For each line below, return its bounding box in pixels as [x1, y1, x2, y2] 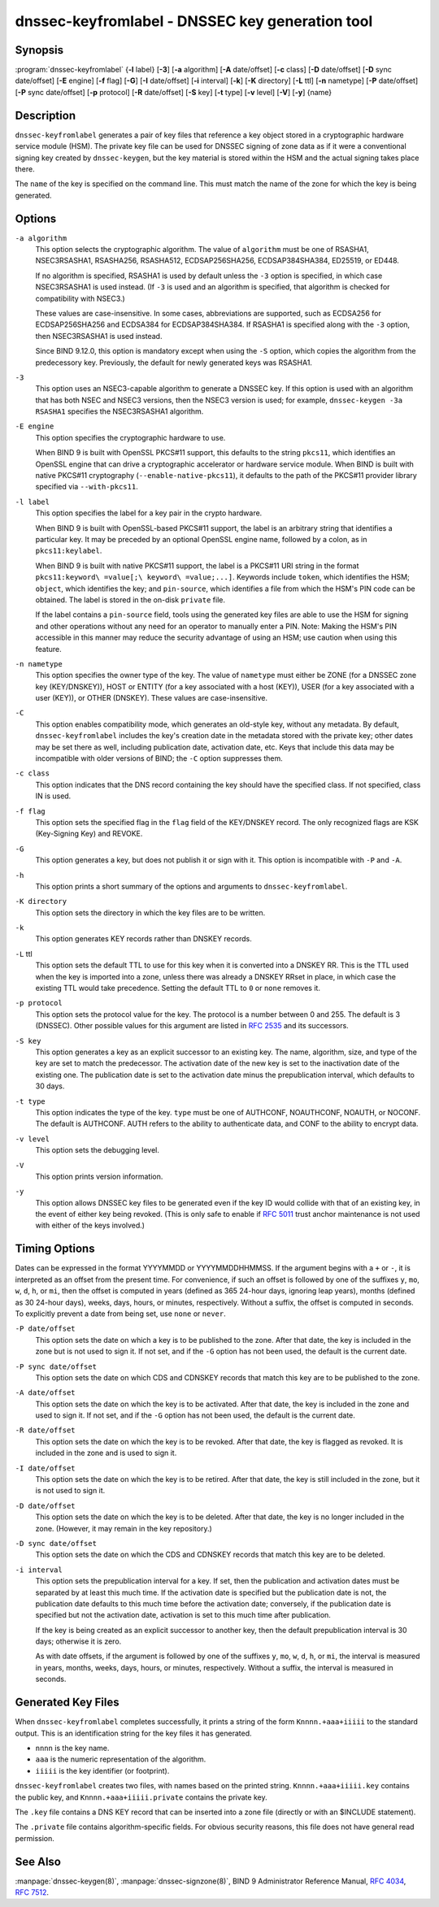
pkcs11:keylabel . [35, 545, 102, 556]
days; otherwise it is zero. [35, 1636, 122, 1646]
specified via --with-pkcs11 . [35, 482, 138, 492]
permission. [15, 1833, 54, 1843]
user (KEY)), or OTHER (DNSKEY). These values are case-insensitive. [35, 693, 268, 703]
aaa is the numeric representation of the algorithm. [35, 1754, 206, 1764]
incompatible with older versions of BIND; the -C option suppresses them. [35, 754, 284, 763]
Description [15, 108, 76, 122]
